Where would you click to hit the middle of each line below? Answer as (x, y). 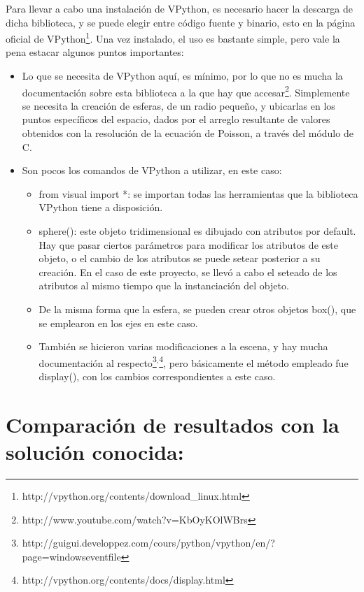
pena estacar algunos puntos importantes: (95, 52)
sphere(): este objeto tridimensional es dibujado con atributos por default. (197, 231)
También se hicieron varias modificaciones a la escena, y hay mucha (183, 346)
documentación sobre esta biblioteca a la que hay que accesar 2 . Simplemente (186, 91)
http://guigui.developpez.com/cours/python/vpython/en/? (148, 543)
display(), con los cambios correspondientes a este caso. (157, 376)
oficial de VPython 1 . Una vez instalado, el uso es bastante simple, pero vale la (173, 37)
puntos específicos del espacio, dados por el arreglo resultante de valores (176, 119)
